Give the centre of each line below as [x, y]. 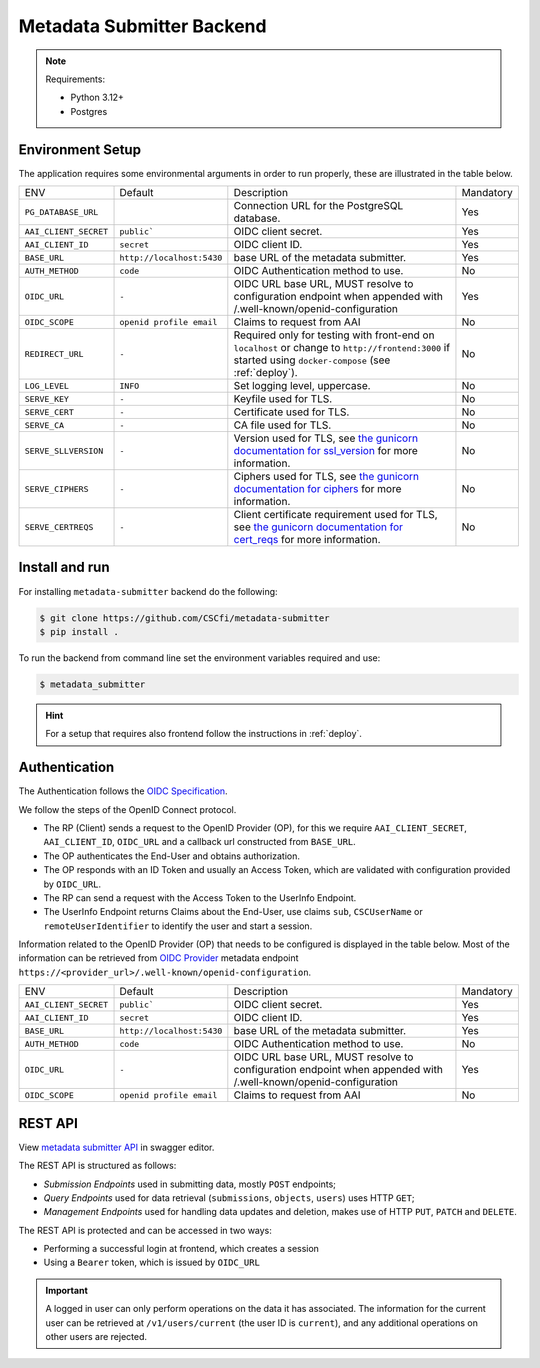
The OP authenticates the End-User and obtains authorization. [171, 856]
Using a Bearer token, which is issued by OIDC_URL [151, 1262]
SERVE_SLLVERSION [64, 450]
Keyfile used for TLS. [283, 399]
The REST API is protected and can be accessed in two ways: [145, 1230]
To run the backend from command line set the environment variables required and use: [199, 657]
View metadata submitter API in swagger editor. [116, 1147]
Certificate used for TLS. [291, 412]
